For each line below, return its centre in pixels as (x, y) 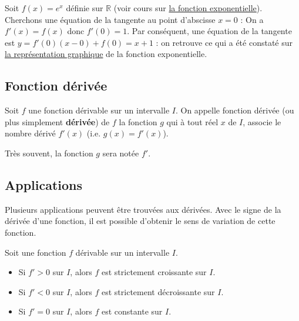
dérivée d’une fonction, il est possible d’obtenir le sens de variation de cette (140, 221)
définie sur (85, 8)
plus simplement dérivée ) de (57, 121)
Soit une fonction (36, 252)
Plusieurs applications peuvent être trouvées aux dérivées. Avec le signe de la (143, 209)
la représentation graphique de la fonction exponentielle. (106, 54)
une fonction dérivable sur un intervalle (99, 110)
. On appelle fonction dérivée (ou (235, 110)
